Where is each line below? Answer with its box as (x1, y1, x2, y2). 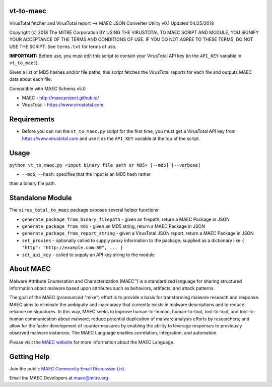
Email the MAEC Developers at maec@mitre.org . (9, 374, 110, 381)
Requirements (9, 115, 55, 124)
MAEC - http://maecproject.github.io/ (22, 95, 99, 101)
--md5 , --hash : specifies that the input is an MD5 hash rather (22, 171, 151, 177)
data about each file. (9, 76, 52, 82)
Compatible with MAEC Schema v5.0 (9, 85, 86, 91)
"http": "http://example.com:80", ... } (22, 245, 123, 251)
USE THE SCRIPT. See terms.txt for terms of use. (9, 43, 117, 50)
